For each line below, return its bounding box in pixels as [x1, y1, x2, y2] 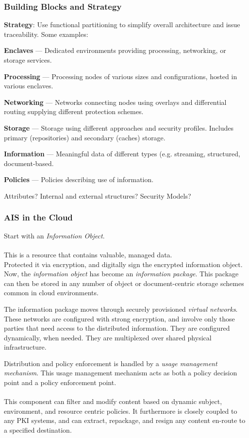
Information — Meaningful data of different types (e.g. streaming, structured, [4, 149, 240, 159]
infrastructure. [4, 342, 47, 352]
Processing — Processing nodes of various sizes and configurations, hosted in [4, 71, 237, 81]
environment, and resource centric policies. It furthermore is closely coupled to [4, 405, 237, 416]
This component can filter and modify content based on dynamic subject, [4, 396, 222, 406]
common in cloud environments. [4, 287, 99, 298]
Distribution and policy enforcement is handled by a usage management [4, 358, 217, 368]
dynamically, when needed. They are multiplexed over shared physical [4, 332, 212, 342]
